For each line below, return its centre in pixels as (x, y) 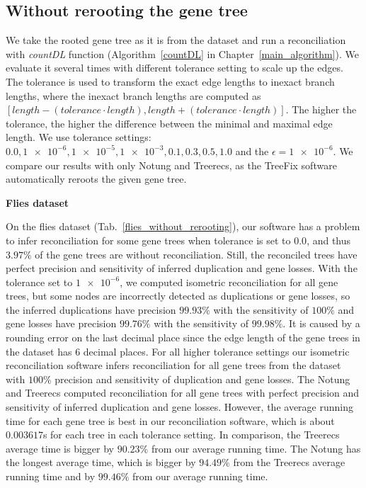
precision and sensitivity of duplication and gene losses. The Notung (202, 379)
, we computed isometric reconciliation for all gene (229, 282)
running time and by (51, 476)
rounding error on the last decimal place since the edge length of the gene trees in (183, 337)
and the (252, 151)
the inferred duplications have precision (91, 309)
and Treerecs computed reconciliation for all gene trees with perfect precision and (183, 393)
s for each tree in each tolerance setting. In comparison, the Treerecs (191, 435)
